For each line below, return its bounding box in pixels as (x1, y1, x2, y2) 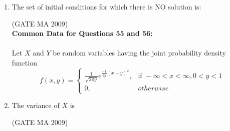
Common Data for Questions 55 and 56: (12, 28, 153, 38)
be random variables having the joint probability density (53, 47, 226, 58)
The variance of (12, 100, 60, 110)
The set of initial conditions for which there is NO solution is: (12, 1, 201, 11)
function (12, 57, 37, 67)
